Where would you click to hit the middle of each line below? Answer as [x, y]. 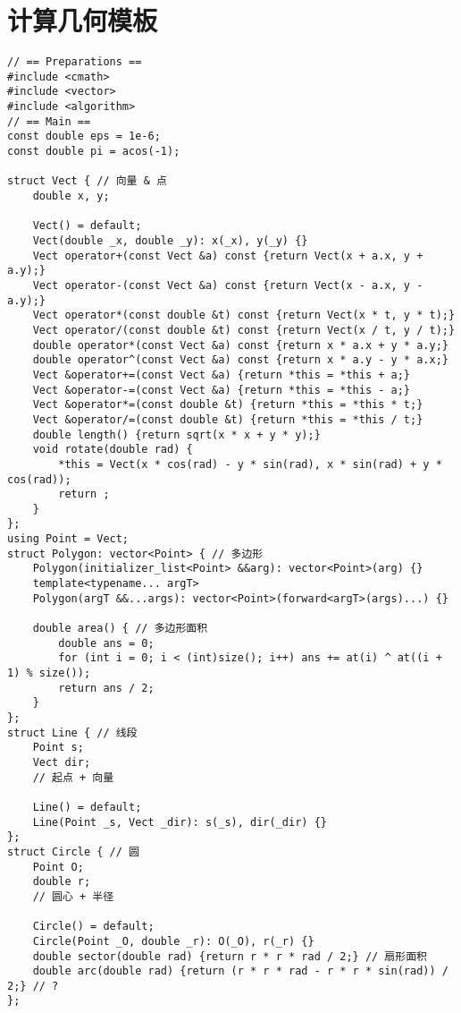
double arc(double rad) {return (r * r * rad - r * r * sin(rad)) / [240, 971]
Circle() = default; [93, 927]
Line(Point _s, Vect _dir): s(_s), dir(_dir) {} [180, 822]
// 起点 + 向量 [73, 777]
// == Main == [49, 121]
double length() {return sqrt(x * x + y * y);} [176, 434]
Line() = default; [87, 807]
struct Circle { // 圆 [73, 851]
